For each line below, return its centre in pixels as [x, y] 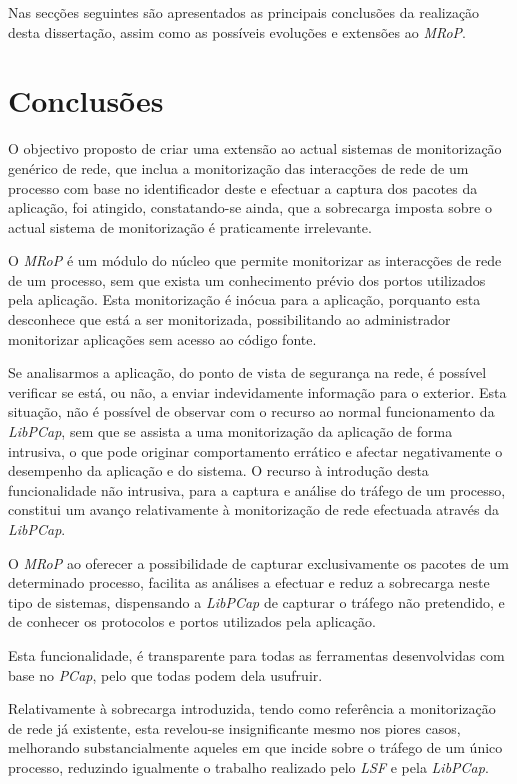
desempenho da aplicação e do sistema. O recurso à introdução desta [218, 470]
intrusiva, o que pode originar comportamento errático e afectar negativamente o [255, 450]
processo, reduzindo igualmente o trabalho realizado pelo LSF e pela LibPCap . [248, 766]
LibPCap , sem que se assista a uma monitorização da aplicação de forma [230, 431]
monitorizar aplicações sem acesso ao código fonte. [162, 338]
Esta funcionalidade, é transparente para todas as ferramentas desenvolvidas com [256, 654]
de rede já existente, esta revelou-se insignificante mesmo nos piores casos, [234, 727]
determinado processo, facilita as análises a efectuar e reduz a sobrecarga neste [249, 582]
